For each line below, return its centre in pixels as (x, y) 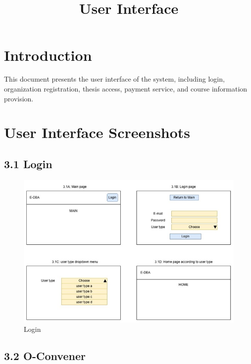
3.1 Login (28, 163)
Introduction (48, 55)
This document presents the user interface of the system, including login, (114, 79)
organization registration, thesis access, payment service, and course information (126, 88)
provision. (19, 98)
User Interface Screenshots (97, 132)
